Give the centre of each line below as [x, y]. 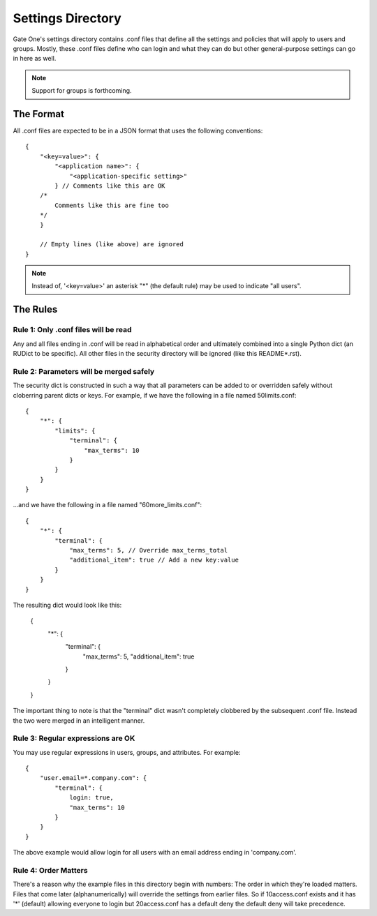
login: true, [92, 798]
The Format [38, 114]
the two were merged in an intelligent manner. [79, 720]
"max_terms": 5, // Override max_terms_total [149, 550]
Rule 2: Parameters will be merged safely [84, 371]
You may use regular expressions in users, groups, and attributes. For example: [127, 752]
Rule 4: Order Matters [50, 870]
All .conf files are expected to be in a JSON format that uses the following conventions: [138, 131]
